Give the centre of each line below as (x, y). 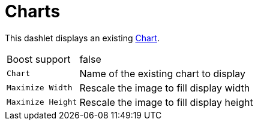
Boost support (39, 59)
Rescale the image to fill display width (165, 88)
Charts (33, 11)
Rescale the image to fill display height (166, 102)
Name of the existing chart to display (163, 73)
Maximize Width (40, 88)
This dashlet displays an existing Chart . (82, 38)
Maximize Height (42, 102)
